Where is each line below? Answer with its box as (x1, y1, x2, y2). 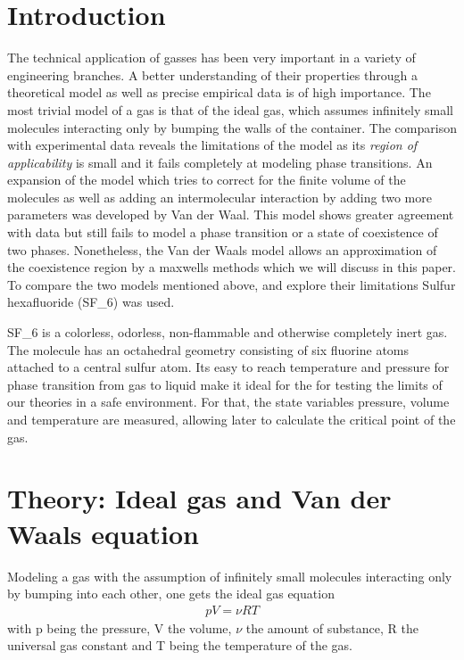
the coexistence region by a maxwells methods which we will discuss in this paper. (7, 258, 457, 276)
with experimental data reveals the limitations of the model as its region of (7, 136, 418, 154)
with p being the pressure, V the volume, (7, 618, 232, 637)
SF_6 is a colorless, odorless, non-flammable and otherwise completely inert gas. (7, 323, 448, 342)
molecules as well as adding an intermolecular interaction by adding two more (7, 187, 432, 206)
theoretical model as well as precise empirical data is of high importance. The (7, 83, 431, 102)
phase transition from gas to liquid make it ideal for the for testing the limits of (7, 375, 443, 393)
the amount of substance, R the (245, 618, 418, 637)
